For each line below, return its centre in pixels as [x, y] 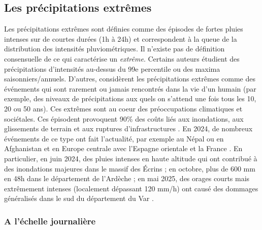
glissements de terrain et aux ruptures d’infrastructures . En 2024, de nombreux [128, 128]
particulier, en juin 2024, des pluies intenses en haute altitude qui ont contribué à [131, 158]
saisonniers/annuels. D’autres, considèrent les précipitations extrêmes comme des [130, 79]
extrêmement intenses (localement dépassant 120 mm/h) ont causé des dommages [131, 188]
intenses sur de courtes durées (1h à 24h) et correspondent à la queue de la [121, 38]
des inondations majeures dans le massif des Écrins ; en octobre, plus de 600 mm [130, 168]
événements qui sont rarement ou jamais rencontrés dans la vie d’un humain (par [130, 88]
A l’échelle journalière [50, 221]
